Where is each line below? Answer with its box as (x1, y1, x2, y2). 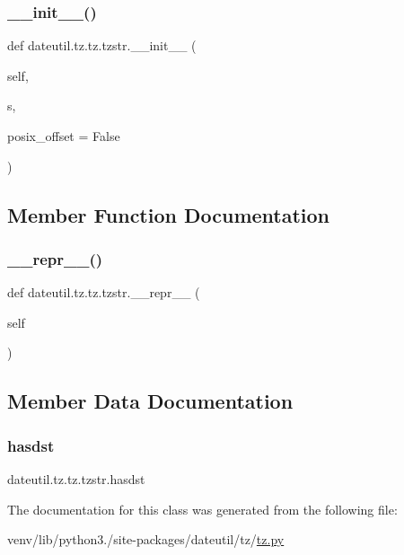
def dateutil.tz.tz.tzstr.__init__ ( (7, 36, 197, 55)
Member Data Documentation (7, 387, 294, 415)
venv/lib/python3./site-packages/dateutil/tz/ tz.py (7, 530, 285, 549)
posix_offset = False (7, 127, 120, 145)
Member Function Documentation (7, 200, 330, 228)
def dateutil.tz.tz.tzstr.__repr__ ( (7, 283, 200, 302)
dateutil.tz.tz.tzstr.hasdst (7, 469, 145, 488)
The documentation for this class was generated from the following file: (7, 499, 398, 518)
